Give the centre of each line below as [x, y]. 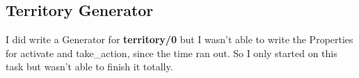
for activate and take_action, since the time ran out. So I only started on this [171, 53]
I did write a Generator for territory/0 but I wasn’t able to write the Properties [179, 39]
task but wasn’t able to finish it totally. [89, 67]
